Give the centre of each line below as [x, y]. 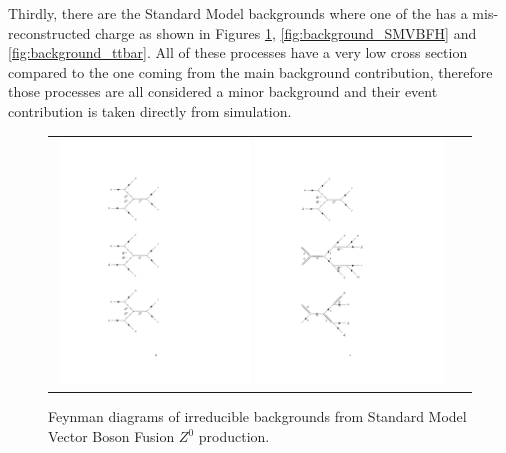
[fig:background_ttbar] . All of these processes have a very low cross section [238, 52]
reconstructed [49, 32]
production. [234, 436]
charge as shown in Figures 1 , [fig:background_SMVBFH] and [286, 32]
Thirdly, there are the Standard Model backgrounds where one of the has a [238, 13]
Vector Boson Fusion [111, 436]
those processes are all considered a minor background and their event [223, 91]
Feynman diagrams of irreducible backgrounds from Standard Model [257, 416]
